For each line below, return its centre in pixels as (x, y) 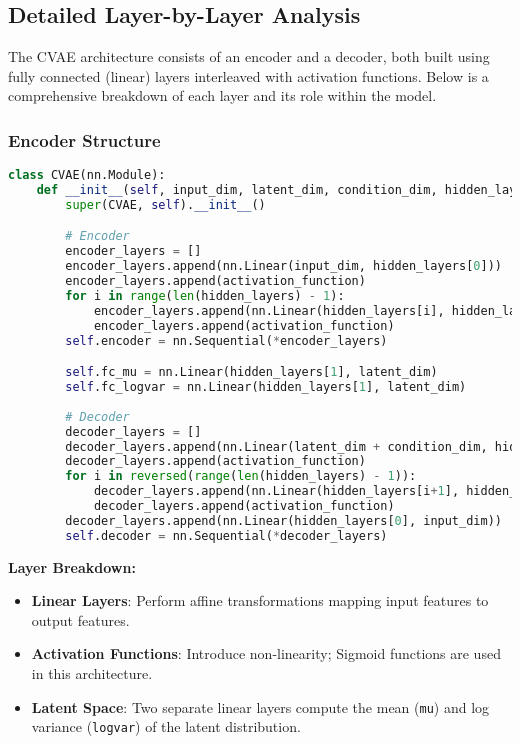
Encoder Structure (84, 139)
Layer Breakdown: (72, 566)
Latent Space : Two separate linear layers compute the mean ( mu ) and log (260, 706)
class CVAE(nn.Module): (87, 175)
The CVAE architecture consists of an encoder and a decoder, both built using (249, 56)
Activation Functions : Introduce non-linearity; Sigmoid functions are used (266, 653)
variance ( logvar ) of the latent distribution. (166, 726)
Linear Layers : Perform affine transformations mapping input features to (260, 600)
